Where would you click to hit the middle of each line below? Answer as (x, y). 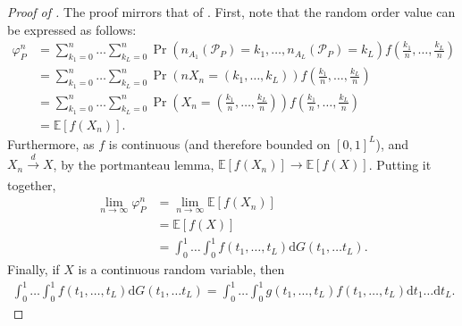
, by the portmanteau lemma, (134, 164)
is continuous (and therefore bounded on (219, 143)
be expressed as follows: (72, 29)
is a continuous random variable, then (181, 268)
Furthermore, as (51, 143)
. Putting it (400, 164)
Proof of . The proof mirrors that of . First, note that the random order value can (231, 12)
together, (32, 184)
